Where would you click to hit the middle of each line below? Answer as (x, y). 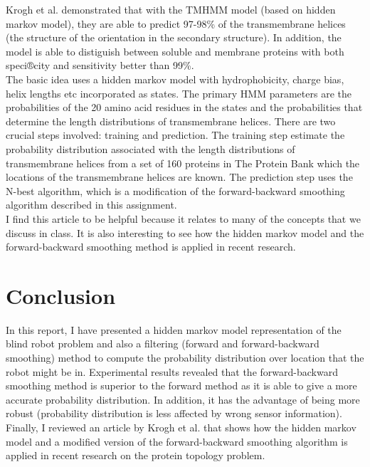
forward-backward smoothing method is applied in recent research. (151, 247)
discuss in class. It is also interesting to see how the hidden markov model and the (185, 232)
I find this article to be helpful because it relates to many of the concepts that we (183, 218)
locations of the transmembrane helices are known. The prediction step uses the (179, 177)
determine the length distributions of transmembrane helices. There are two (171, 121)
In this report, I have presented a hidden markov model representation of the (174, 329)
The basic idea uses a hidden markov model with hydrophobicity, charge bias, (175, 79)
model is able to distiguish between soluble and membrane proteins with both (175, 51)
